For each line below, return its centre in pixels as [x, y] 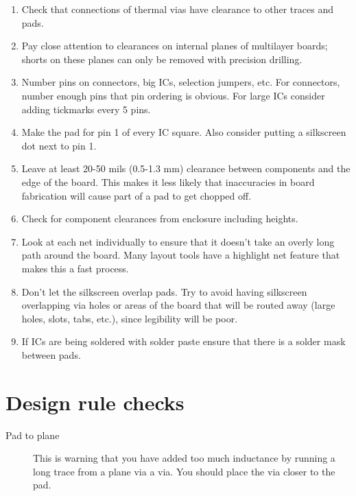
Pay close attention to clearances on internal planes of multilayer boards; [175, 46]
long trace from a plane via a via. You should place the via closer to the [184, 471]
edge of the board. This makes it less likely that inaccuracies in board [168, 181]
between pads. [51, 354]
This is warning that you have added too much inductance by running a [184, 458]
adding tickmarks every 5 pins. [86, 109]
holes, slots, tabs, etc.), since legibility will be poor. [130, 318]
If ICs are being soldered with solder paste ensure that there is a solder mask [183, 341]
